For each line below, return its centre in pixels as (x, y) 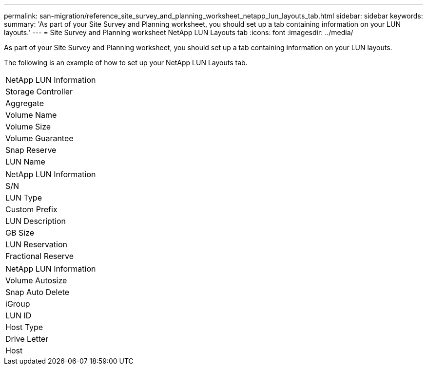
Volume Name (31, 115)
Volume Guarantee (39, 138)
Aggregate (25, 103)
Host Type (24, 327)
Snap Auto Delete (38, 292)
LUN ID (19, 315)
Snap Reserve (31, 150)
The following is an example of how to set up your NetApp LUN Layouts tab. (126, 63)
